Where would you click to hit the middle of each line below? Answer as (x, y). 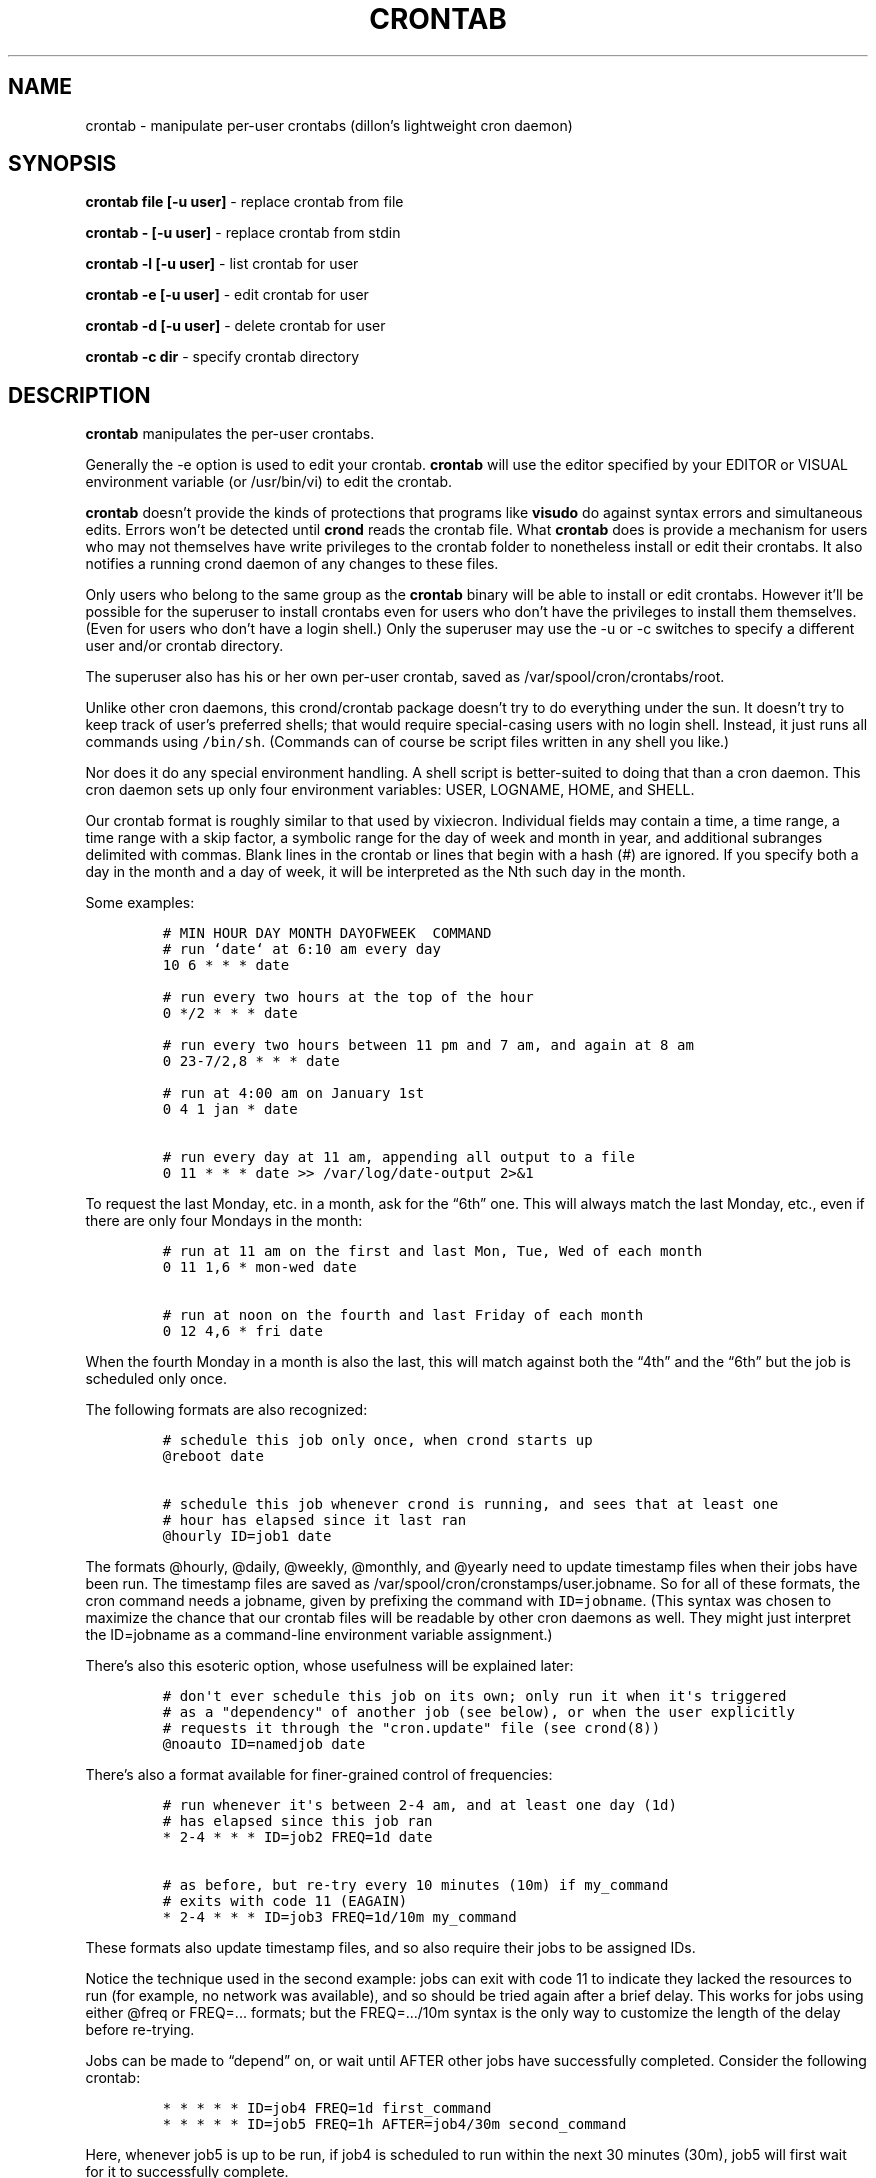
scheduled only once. (156, 1379)
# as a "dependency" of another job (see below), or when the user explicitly (478, 1712)
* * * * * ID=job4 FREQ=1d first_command (327, 2108)
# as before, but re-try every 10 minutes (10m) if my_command (415, 1885)
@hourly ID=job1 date (247, 1536)
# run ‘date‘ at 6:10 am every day (301, 949)
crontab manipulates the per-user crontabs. (230, 434)
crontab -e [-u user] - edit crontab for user (227, 295)
